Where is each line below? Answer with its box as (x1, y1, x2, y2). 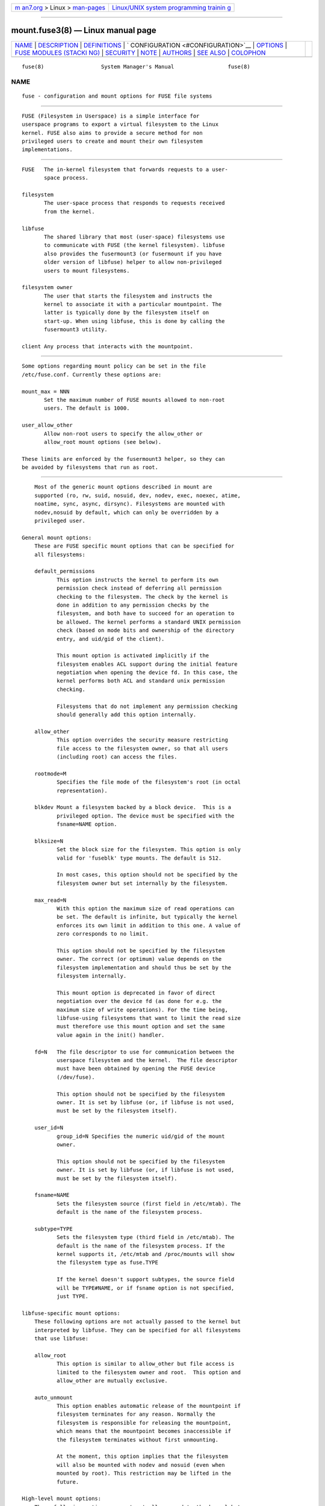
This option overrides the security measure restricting (56, 737, 228, 743)
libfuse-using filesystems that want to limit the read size (56, 1015, 241, 1022)
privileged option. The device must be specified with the (56, 812, 235, 819)
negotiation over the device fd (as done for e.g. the (56, 998, 222, 1005)
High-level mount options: (22, 1495, 102, 1502)
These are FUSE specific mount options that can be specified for (34, 543, 235, 549)
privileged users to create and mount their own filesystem (22, 138, 203, 145)
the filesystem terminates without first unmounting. (56, 1436, 219, 1443)
